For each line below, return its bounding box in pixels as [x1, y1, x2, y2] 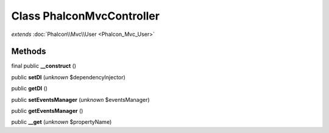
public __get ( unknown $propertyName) [11, 118, 112, 126]
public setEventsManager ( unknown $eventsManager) [11, 96, 150, 103]
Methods [11, 46, 46, 57]
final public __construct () [11, 62, 76, 70]
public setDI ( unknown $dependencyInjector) [11, 73, 126, 81]
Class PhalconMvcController [11, 9, 160, 23]
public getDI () [11, 85, 48, 92]
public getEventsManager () [11, 107, 83, 115]
